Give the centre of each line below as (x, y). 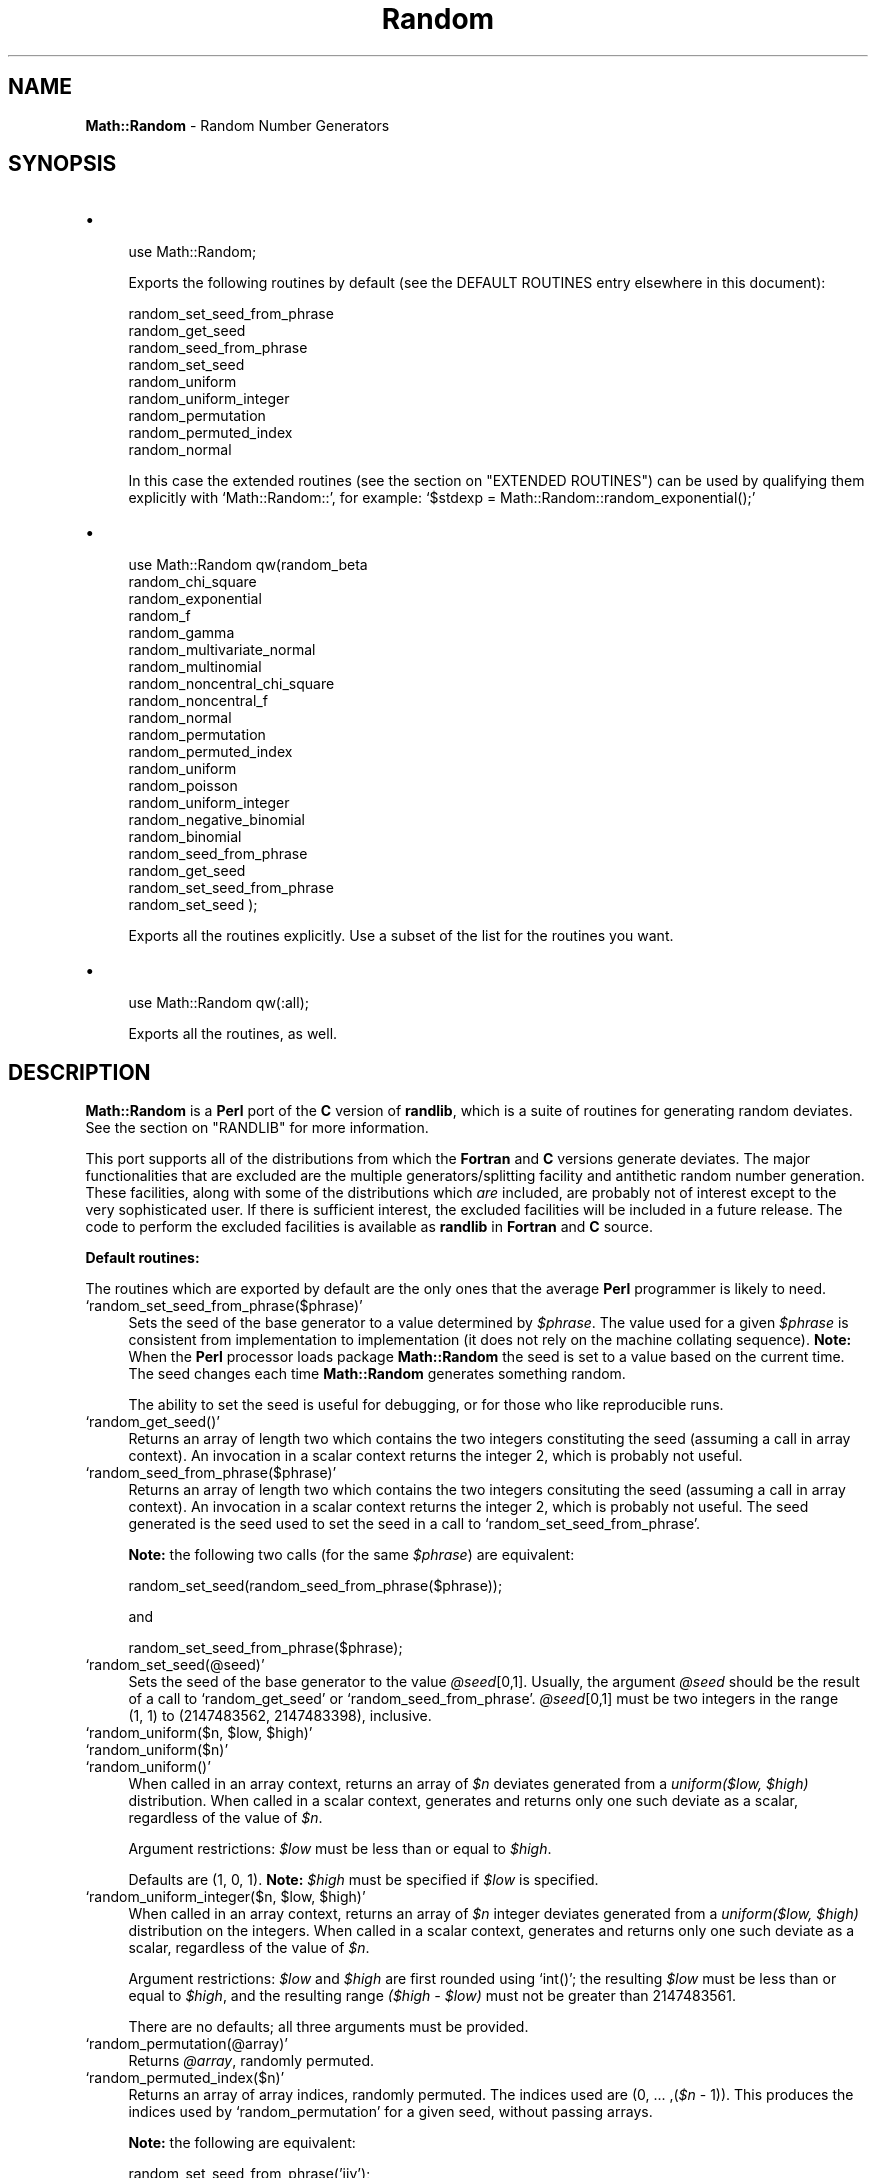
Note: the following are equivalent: (242, 2143)
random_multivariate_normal (222, 650)
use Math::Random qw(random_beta (248, 565)
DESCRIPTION (79, 1072)
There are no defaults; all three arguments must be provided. (328, 2027)
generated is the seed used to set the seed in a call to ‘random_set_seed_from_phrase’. (414, 1524)
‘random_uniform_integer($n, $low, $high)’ (225, 1897)
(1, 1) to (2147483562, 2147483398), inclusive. (280, 1716)
